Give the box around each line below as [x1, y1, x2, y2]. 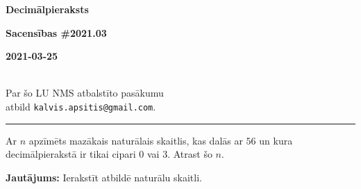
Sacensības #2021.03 [6, 25, 107, 40]
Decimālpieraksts [6, 2, 89, 16]
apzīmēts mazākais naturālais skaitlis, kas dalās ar [28, 133, 243, 147]
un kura [259, 133, 293, 147]
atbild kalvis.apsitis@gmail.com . [6, 99, 156, 113]
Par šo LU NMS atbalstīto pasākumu [6, 85, 164, 100]
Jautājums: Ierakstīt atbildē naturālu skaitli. [6, 170, 202, 184]
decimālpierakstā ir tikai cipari [6, 147, 136, 161]
